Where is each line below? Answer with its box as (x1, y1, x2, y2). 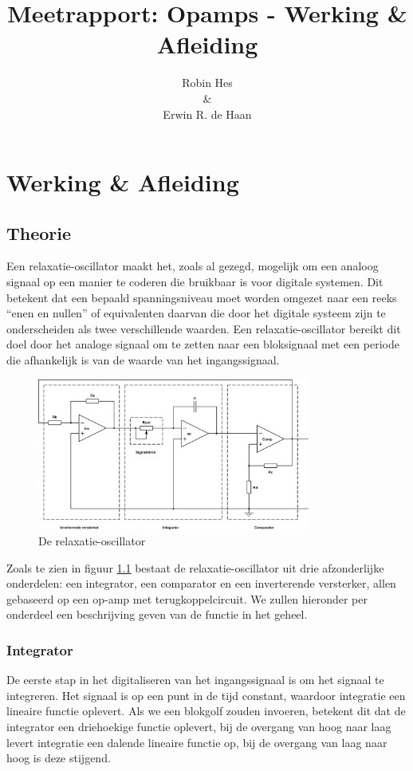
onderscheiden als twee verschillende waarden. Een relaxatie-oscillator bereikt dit (6, 320, 401, 336)
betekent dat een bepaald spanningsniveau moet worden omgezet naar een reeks (6, 289, 397, 305)
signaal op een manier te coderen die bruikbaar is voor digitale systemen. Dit (6, 273, 383, 290)
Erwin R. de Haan (163, 105, 252, 122)
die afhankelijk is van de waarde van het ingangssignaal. (6, 352, 280, 368)
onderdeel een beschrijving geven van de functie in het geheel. (6, 606, 308, 623)
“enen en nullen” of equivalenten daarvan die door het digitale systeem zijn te (6, 305, 386, 321)
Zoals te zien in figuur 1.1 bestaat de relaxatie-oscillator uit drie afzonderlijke (6, 559, 384, 576)
